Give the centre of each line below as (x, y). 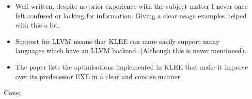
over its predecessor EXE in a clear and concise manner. (99, 76)
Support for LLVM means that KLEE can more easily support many (117, 41)
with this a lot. (37, 25)
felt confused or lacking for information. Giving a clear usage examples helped (131, 15)
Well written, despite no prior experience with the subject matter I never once (131, 6)
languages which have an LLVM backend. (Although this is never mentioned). (131, 50)
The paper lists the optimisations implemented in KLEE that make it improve (132, 66)
